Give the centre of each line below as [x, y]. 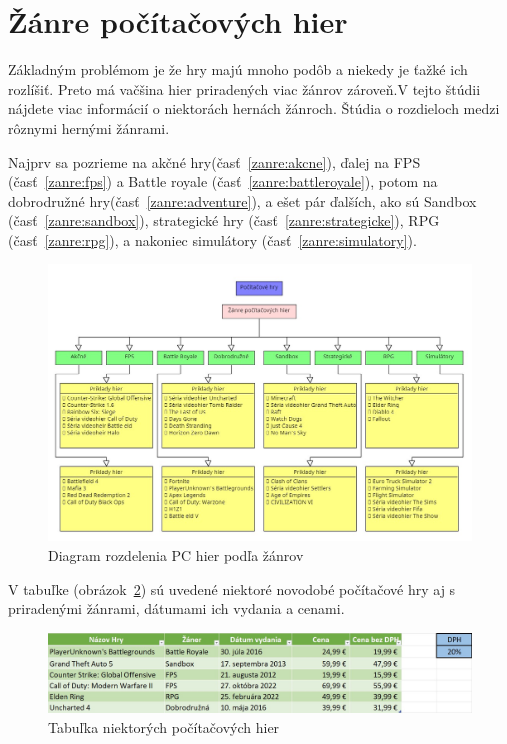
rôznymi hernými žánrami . [89, 127]
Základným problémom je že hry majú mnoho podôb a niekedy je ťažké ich [238, 69]
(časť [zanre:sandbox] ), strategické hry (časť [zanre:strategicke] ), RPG [224, 220]
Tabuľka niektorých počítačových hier [164, 726]
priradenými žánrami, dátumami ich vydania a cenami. [176, 608]
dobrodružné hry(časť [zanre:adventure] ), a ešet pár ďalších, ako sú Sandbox [242, 200]
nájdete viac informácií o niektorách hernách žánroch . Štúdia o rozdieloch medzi [254, 108]
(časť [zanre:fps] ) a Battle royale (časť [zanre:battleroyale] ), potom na [223, 181]
